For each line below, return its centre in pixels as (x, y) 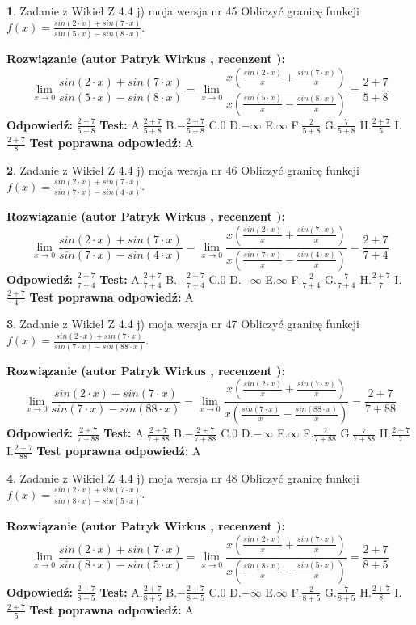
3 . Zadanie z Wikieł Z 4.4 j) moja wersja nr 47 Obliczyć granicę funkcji (183, 324)
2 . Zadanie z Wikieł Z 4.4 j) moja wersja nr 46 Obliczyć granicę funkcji (183, 169)
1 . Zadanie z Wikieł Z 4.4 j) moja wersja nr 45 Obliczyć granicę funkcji (183, 11)
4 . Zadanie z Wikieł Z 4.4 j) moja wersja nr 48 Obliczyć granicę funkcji (183, 477)
